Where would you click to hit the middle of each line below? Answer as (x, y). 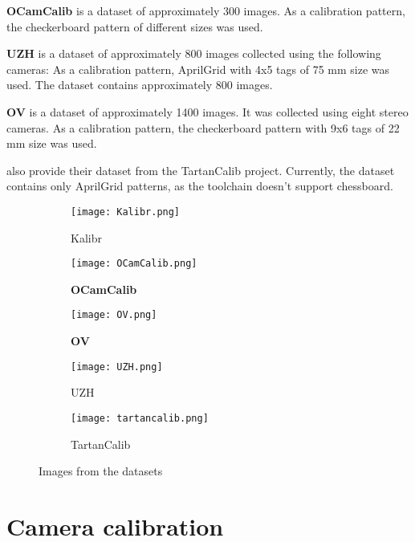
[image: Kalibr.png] (126, 212)
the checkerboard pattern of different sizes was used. (135, 26)
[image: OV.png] (114, 315)
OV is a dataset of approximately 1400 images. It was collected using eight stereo (207, 111)
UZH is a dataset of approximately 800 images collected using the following (194, 53)
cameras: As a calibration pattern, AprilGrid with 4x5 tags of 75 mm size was (198, 69)
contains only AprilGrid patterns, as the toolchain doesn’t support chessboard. (200, 186)
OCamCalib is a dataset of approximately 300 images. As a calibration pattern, (206, 10)
